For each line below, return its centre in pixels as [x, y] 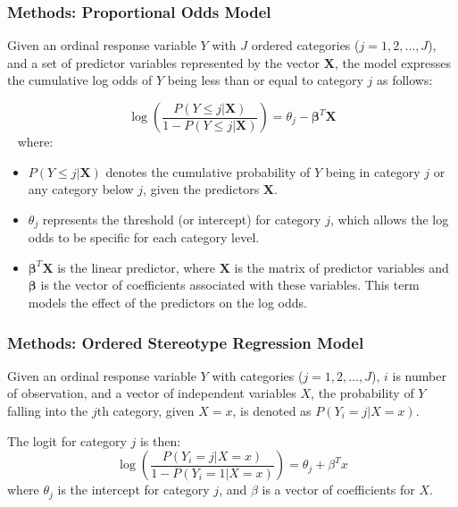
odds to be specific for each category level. [144, 237]
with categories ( [258, 375]
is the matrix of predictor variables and [341, 267]
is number [419, 375]
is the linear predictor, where [137, 267]
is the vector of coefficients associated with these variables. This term [230, 285]
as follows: [405, 80]
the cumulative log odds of [80, 80]
